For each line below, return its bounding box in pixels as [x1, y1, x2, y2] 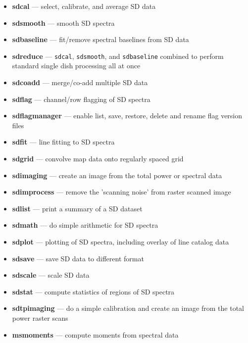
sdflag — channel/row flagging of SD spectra [12, 94, 150, 104]
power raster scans [12, 312, 68, 323]
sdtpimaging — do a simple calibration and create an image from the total [12, 303, 244, 313]
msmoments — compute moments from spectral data [12, 329, 179, 340]
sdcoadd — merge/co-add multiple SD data [12, 77, 148, 88]
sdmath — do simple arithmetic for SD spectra [12, 220, 158, 230]
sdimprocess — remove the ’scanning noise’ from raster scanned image [12, 187, 231, 197]
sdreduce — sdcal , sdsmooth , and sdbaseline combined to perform [12, 50, 224, 61]
